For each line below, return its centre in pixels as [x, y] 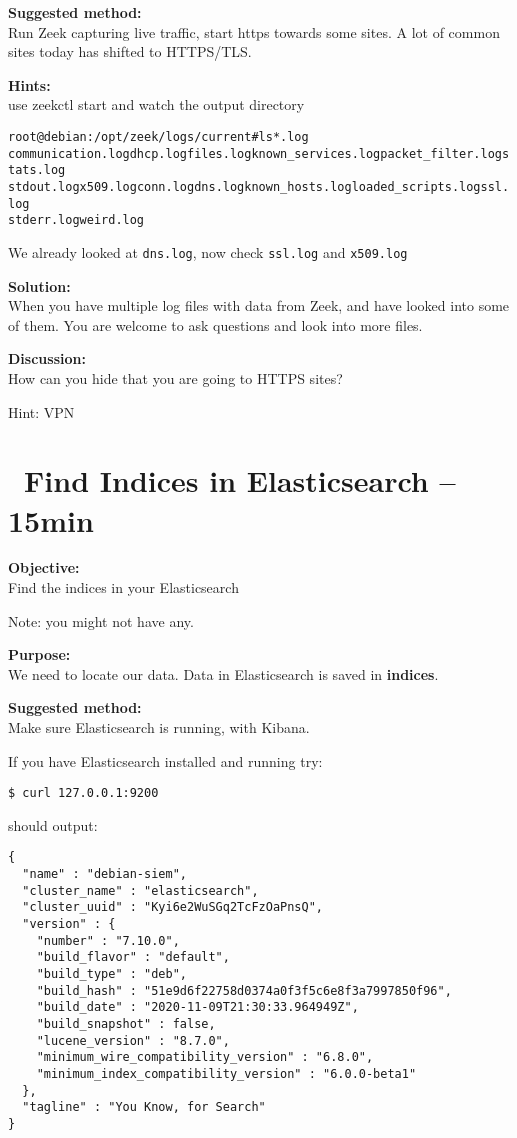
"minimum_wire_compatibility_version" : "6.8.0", [205, 1057]
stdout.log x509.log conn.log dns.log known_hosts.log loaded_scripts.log [244, 186]
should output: [53, 824]
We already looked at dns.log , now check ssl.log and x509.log [208, 251]
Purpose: [39, 654]
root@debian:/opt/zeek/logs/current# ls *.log [158, 136]
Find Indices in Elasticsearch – [240, 480]
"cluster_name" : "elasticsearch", [140, 890]
